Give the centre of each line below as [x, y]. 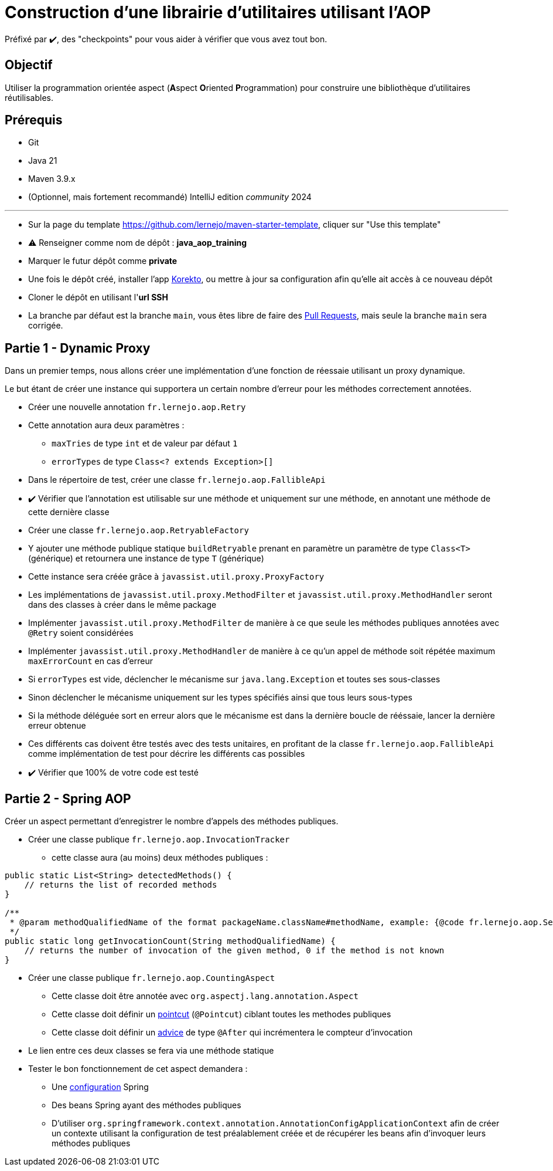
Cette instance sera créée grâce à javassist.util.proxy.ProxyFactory [176, 577]
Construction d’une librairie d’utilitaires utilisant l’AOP [218, 12]
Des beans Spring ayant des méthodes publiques [146, 1105]
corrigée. [46, 326]
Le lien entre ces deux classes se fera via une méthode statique [151, 1051]
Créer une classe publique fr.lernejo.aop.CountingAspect [152, 978]
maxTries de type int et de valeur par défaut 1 [145, 444]
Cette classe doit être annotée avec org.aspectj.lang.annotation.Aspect [205, 996]
